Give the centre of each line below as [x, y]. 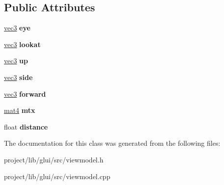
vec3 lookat [22, 44]
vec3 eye [17, 28]
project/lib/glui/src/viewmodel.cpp [57, 176]
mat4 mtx [20, 110]
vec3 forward [25, 93]
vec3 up [16, 61]
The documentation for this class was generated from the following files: [112, 143]
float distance [26, 126]
